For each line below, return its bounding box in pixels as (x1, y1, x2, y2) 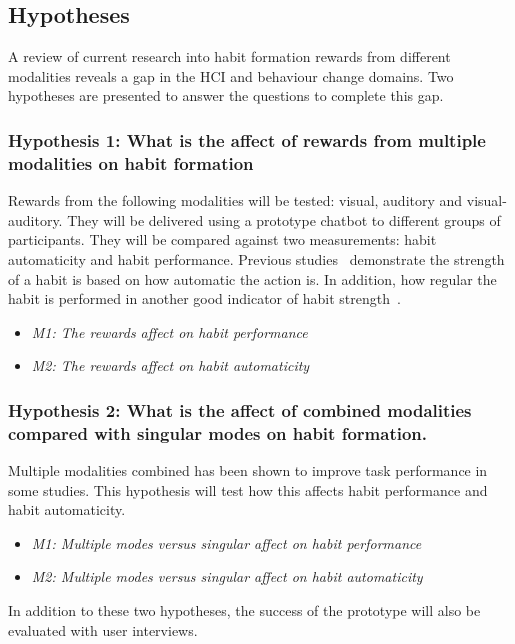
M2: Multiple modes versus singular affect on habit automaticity (31, 566, 423, 587)
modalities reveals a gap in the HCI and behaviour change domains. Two (8, 65, 454, 86)
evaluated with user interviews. (8, 619, 198, 640)
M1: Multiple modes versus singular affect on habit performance (31, 532, 422, 553)
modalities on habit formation (8, 150, 254, 175)
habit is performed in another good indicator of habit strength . (8, 288, 401, 309)
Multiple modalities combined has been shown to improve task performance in (8, 460, 488, 481)
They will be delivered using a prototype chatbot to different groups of (67, 209, 501, 230)
